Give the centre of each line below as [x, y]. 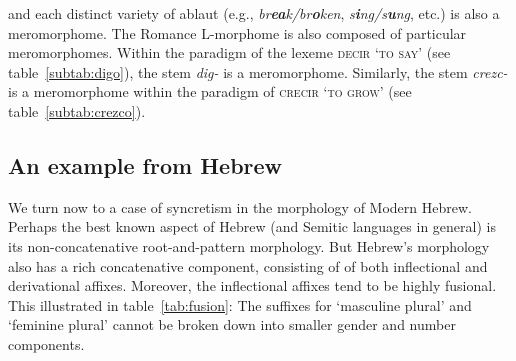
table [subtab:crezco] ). [77, 110]
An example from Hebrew [145, 164]
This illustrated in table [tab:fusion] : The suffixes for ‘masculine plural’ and [240, 304]
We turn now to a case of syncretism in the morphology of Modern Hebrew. [240, 206]
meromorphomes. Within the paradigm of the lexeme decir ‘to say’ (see [229, 52]
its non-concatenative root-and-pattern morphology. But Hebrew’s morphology [249, 245]
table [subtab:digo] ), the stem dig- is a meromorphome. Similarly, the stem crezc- [258, 71]
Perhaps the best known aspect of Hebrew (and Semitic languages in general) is [252, 226]
